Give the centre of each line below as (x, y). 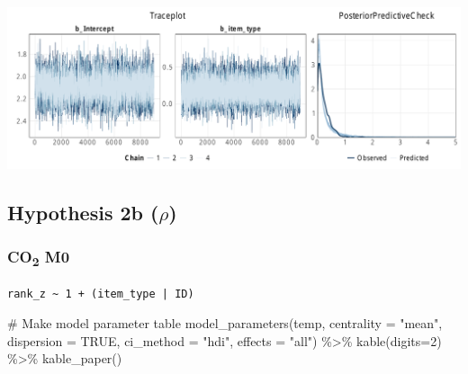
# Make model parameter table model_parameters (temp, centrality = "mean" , (225, 323)
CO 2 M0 (39, 258)
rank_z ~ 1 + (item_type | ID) (101, 294)
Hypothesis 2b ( (83, 212)
